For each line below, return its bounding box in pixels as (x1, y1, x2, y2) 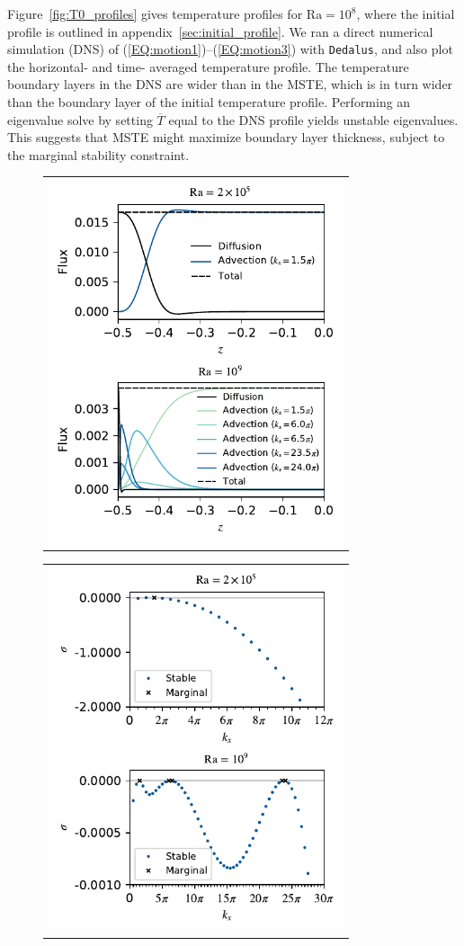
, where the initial (356, 4, 455, 22)
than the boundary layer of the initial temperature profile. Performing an (7, 93, 411, 112)
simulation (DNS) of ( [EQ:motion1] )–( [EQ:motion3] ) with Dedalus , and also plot (7, 40, 453, 58)
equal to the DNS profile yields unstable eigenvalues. (168, 110, 459, 129)
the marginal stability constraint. (7, 145, 190, 164)
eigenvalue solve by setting (7, 110, 153, 129)
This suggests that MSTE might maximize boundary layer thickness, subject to (7, 128, 445, 147)
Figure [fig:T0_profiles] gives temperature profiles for (7, 4, 303, 22)
